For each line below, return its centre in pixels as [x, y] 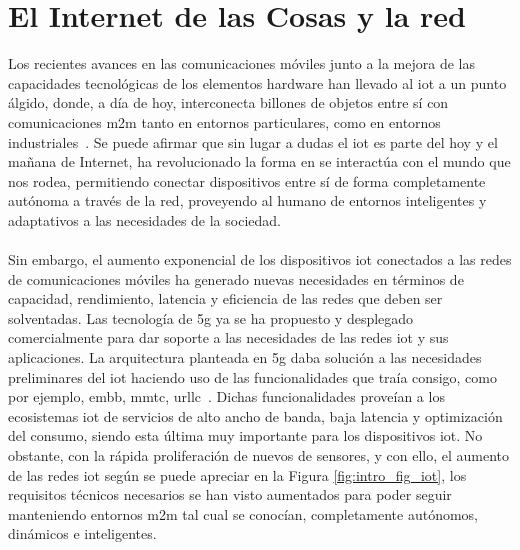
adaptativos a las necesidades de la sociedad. [144, 219]
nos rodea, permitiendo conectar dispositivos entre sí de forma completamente [247, 180]
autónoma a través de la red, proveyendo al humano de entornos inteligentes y [247, 200]
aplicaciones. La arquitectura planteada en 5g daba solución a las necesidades [245, 357]
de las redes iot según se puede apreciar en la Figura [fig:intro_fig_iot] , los [237, 474]
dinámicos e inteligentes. [82, 533]
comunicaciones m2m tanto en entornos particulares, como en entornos [224, 121]
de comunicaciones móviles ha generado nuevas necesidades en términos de [236, 278]
